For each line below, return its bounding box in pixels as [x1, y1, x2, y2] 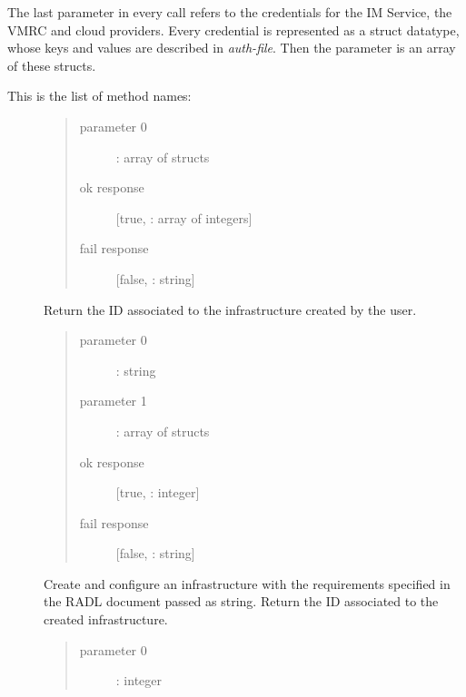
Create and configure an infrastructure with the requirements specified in [44, 574, 451, 593]
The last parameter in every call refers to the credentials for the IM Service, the [7, 3, 452, 21]
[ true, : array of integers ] [115, 208, 253, 227]
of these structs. [7, 55, 96, 74]
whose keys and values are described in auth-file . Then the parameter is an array [7, 38, 456, 57]
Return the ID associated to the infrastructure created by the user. [44, 299, 417, 319]
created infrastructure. [44, 610, 168, 629]
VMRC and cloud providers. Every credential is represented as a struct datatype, [7, 20, 460, 39]
